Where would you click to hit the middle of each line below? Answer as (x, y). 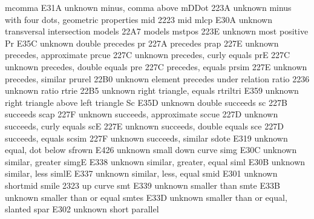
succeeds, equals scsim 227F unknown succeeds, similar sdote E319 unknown (146, 138)
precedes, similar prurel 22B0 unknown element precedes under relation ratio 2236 (157, 78)
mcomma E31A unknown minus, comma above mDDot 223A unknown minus (148, 7)
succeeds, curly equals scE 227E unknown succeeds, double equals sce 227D (144, 126)
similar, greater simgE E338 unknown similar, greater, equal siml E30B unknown (155, 161)
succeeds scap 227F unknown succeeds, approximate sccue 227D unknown (142, 114)
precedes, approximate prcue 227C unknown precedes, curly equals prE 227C (148, 55)
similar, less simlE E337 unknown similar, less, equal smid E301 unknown (141, 173)
